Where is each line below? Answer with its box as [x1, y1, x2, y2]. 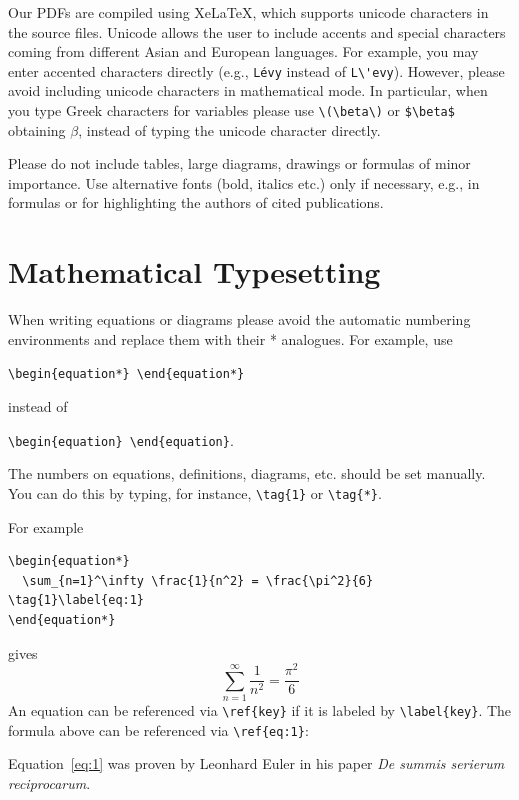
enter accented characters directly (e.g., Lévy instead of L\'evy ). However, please [8, 60, 505, 81]
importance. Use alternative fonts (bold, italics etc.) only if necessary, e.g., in [8, 172, 480, 193]
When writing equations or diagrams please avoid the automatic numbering [8, 309, 471, 330]
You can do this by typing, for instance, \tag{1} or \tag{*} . [8, 482, 382, 503]
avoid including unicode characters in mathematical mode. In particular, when [8, 80, 488, 101]
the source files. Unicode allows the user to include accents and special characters [8, 21, 506, 42]
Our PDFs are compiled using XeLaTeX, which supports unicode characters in [8, 2, 489, 22]
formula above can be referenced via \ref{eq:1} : [8, 719, 309, 740]
